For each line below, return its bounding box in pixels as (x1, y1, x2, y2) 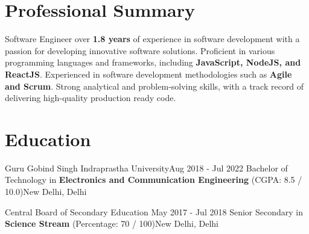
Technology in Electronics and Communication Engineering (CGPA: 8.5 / (5, 173, 302, 186)
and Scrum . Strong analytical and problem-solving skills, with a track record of (5, 79, 304, 92)
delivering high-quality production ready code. (5, 91, 176, 104)
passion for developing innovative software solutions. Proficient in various (5, 44, 275, 57)
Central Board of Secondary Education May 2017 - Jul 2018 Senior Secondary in (5, 205, 303, 218)
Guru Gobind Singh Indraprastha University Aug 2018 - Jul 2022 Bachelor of (5, 161, 288, 174)
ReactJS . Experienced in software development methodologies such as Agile (5, 67, 292, 80)
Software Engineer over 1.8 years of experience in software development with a (5, 32, 300, 45)
